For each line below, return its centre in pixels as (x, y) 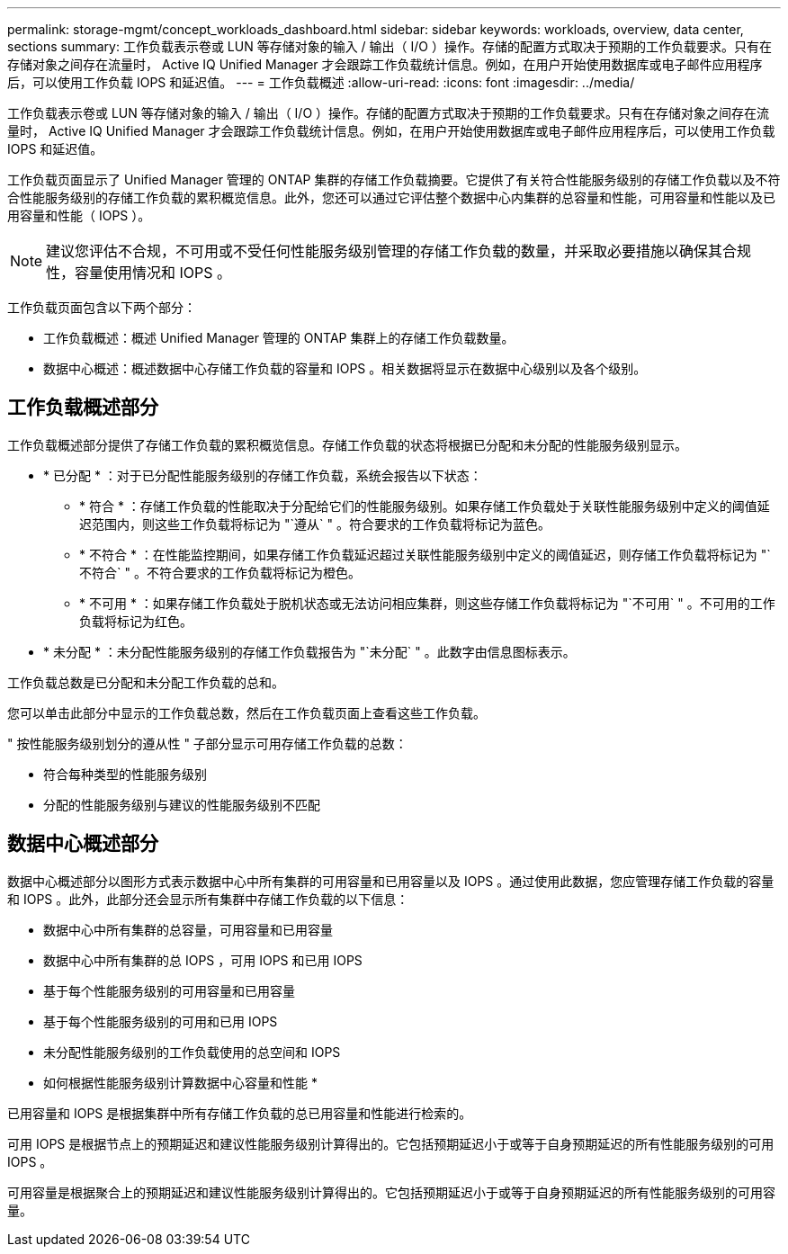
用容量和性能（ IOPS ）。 (79, 215)
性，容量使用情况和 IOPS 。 (139, 273)
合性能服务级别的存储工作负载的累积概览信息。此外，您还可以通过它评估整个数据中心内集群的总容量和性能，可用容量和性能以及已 (391, 197)
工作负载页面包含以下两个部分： (102, 307)
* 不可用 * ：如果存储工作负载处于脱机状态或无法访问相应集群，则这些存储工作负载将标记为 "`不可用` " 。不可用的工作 (427, 603)
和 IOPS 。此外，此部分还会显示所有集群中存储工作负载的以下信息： (208, 899)
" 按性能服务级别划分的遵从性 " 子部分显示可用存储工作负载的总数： (207, 743)
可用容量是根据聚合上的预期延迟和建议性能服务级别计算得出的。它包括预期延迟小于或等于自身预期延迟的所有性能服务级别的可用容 (391, 1192)
